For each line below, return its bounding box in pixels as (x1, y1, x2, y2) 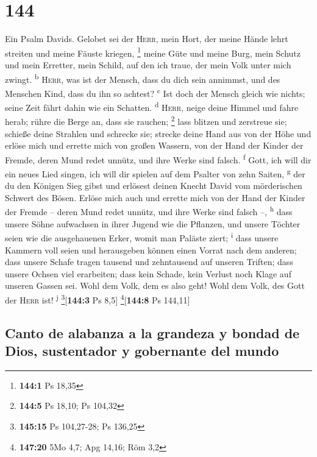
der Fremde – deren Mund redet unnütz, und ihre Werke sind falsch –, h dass (5, 204, 293, 218)
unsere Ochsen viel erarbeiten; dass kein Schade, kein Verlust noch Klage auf (5, 267, 291, 280)
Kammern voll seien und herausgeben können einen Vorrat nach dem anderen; (5, 243, 297, 256)
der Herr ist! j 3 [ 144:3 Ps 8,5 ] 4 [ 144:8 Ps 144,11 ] (5, 291, 190, 306)
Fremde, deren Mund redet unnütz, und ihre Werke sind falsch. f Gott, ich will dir (5, 151, 312, 166)
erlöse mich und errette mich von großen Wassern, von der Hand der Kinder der (5, 139, 304, 152)
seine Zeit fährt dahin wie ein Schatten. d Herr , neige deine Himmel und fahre (5, 99, 299, 113)
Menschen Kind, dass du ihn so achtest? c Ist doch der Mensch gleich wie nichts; (5, 85, 305, 99)
